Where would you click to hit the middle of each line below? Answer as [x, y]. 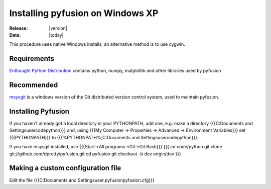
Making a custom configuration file [65, 168]
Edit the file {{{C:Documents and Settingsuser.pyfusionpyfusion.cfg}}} [82, 180]
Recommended [34, 85]
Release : [19, 28]
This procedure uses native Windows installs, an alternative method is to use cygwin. [97, 44]
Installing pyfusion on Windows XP [84, 13]
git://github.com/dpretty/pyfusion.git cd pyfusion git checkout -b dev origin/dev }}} [95, 154]
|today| [56, 35]
